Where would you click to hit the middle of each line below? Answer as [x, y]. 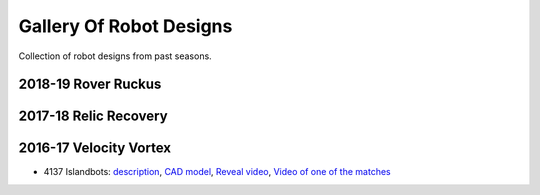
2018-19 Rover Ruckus [90, 84]
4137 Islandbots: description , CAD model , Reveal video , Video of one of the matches [217, 172]
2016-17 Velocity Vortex [95, 148]
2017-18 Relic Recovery [93, 116]
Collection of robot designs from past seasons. [115, 56]
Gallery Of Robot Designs [125, 26]
